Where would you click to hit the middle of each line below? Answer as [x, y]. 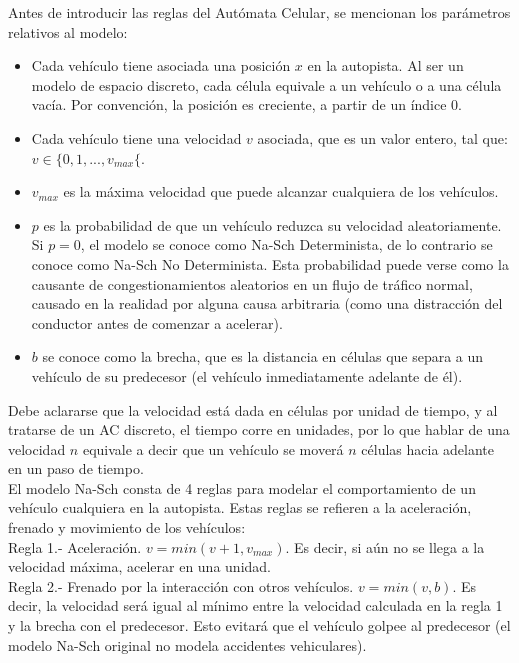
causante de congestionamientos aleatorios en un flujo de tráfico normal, [252, 283]
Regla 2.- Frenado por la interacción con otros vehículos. [181, 585]
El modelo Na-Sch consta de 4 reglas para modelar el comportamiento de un [242, 487]
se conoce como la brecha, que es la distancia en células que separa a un [263, 356]
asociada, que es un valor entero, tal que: [382, 137]
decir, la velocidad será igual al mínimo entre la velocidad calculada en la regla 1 [255, 605]
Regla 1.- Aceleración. [75, 546]
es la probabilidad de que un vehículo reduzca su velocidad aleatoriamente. [272, 224]
